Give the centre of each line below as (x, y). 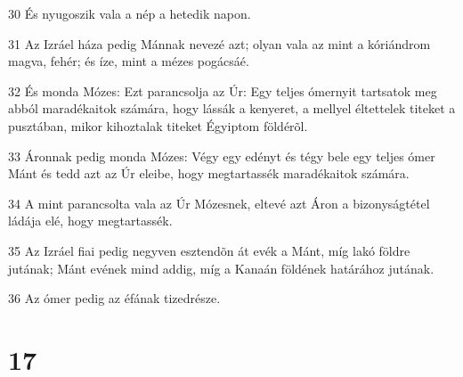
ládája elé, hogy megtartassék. (90, 221)
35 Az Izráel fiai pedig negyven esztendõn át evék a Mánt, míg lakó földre (209, 250)
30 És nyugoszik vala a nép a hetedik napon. (130, 13)
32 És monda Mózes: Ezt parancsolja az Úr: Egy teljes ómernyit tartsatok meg (223, 90)
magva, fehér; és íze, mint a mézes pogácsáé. (129, 61)
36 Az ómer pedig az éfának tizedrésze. (114, 298)
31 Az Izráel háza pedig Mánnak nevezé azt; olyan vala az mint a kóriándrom (219, 43)
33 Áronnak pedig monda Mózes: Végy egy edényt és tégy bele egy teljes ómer (222, 156)
